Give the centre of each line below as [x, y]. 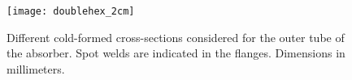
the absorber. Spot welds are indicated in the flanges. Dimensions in [176, 53]
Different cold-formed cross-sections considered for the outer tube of [176, 37]
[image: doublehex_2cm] [71, 11]
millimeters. [36, 68]
